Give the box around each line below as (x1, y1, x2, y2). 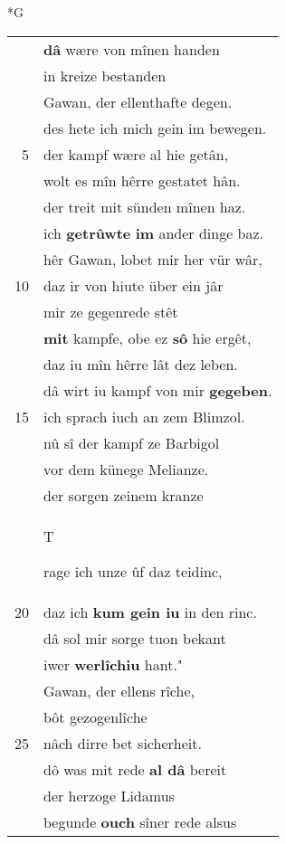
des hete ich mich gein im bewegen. (43, 117, 267, 138)
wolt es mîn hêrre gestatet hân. (43, 169, 241, 191)
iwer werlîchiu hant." (43, 653, 183, 675)
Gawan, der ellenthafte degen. (43, 90, 233, 112)
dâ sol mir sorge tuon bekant (43, 627, 226, 649)
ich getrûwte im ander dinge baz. (43, 222, 264, 243)
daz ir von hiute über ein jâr (43, 274, 224, 296)
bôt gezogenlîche (43, 706, 148, 727)
